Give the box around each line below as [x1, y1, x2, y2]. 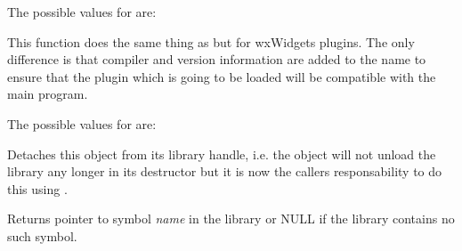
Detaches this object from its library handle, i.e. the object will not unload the [7, 144, 436, 163]
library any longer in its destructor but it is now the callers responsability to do [7, 162, 442, 181]
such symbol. [7, 226, 77, 245]
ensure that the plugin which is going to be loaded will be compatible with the [7, 67, 436, 85]
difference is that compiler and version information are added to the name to [7, 50, 426, 69]
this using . [7, 179, 68, 198]
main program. [7, 85, 88, 103]
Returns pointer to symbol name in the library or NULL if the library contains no [7, 209, 455, 228]
